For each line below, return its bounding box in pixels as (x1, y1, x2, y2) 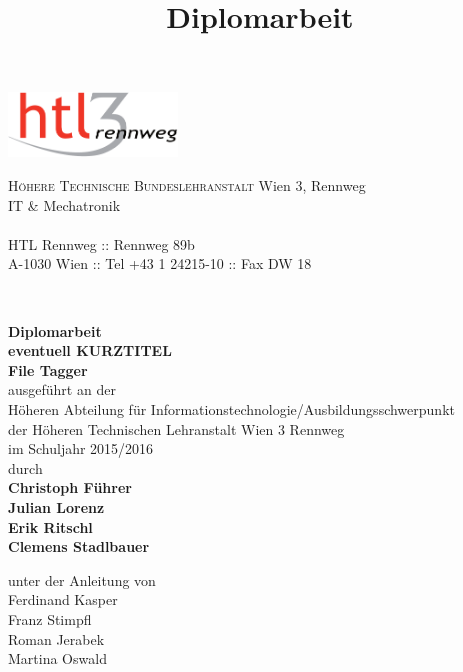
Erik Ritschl (8, 516, 93, 537)
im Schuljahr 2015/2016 (8, 438, 154, 459)
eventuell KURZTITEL (8, 340, 172, 361)
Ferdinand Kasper (8, 589, 118, 610)
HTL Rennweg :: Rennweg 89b (8, 233, 195, 254)
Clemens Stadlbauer (8, 536, 150, 557)
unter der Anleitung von (8, 569, 156, 590)
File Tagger (8, 359, 88, 380)
